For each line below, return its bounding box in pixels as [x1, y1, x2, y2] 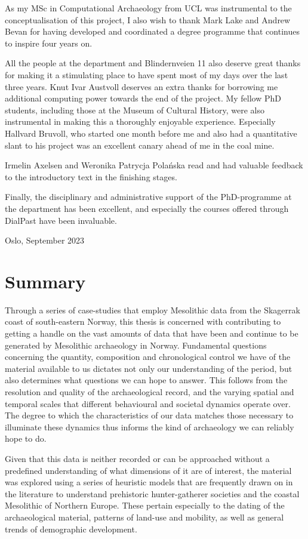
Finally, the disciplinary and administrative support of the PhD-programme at [5, 190, 292, 203]
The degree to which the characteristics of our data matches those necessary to [5, 409, 294, 421]
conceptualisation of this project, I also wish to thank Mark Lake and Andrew [5, 13, 291, 26]
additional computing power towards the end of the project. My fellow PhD [5, 92, 282, 104]
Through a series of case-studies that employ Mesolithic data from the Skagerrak [5, 303, 300, 316]
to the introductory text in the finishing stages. [5, 170, 177, 183]
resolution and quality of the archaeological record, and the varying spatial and [5, 385, 294, 398]
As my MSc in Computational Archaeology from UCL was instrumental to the [5, 2, 292, 14]
